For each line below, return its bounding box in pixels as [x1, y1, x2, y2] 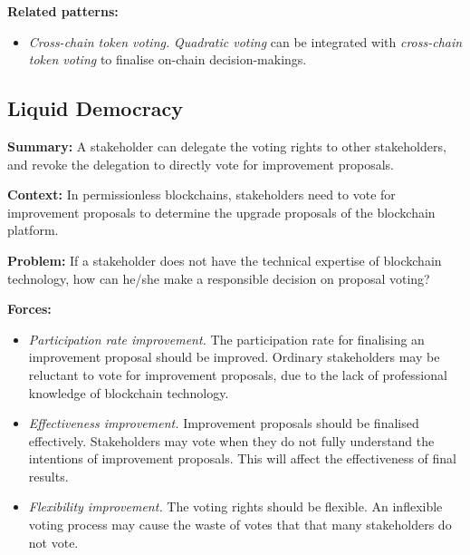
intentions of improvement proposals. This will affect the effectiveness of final [28, 449, 457, 468]
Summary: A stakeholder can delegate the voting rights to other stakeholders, [7, 136, 446, 155]
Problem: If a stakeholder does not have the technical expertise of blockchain [7, 250, 442, 269]
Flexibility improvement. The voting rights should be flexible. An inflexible [28, 497, 443, 516]
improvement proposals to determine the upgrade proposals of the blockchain [7, 202, 436, 221]
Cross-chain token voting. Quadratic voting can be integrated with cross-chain [28, 32, 463, 51]
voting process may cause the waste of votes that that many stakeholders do [28, 515, 452, 534]
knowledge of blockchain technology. [28, 383, 229, 402]
